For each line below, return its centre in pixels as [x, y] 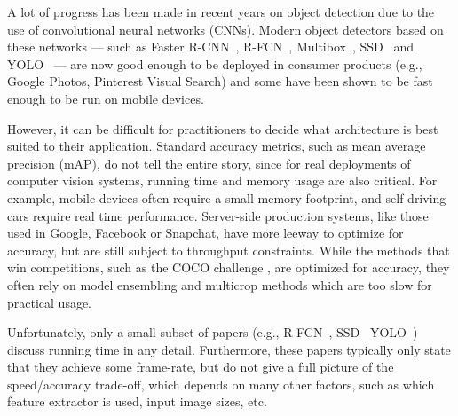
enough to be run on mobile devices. [106, 98]
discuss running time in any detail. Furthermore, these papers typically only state [229, 349]
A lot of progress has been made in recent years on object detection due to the [221, 12]
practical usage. [50, 302]
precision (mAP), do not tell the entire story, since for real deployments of [209, 163]
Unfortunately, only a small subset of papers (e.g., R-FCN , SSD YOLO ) [213, 332]
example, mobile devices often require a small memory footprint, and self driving [227, 197]
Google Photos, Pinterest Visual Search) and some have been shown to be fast [220, 81]
